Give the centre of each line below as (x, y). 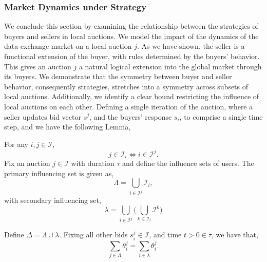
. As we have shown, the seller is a (191, 46)
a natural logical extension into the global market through (170, 66)
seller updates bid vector (43, 116)
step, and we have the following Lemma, (68, 127)
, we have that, (235, 235)
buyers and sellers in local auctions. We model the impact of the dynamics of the (131, 36)
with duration (93, 163)
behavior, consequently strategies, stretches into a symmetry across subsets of (126, 86)
